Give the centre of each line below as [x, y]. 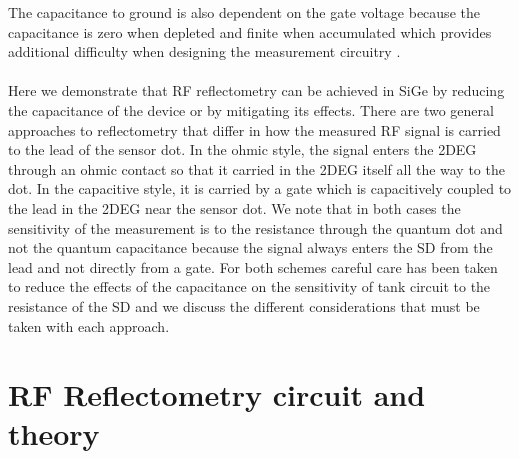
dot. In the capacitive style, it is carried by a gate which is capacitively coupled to [260, 188]
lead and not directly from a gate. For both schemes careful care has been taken [253, 266]
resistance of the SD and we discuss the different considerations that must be [244, 305]
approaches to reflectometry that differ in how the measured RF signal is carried [254, 129]
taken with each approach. [89, 325]
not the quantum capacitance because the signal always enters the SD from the [250, 247]
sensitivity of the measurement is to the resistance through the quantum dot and [255, 227]
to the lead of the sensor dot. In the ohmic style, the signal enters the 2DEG [242, 149]
